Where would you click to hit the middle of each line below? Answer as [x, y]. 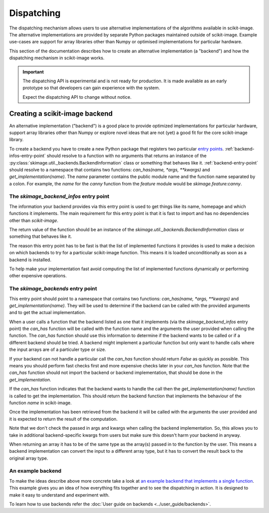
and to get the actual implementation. [48, 313]
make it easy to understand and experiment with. [59, 495]
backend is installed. [30, 260]
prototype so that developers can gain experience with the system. [91, 88]
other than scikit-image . [34, 220]
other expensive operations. [38, 276]
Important [33, 72]
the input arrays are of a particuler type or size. [58, 349]
